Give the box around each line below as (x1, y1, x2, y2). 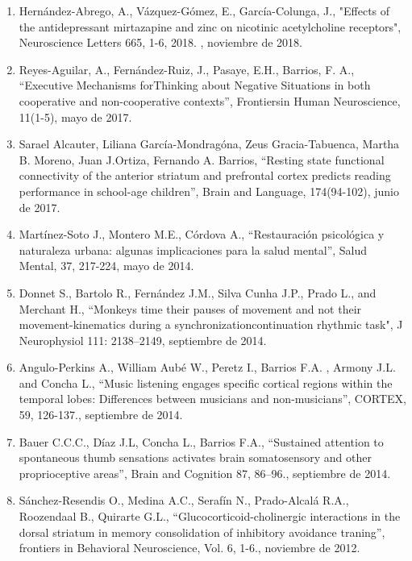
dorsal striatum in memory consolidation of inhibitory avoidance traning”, (19, 523, 385, 540)
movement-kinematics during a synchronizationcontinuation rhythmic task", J (19, 316, 403, 333)
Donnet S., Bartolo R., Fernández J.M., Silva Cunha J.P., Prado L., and (19, 284, 377, 301)
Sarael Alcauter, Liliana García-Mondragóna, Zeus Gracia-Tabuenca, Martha (19, 135, 400, 152)
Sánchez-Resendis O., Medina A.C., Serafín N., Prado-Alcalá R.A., (19, 492, 349, 509)
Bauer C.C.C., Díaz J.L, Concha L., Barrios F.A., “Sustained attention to (19, 433, 384, 450)
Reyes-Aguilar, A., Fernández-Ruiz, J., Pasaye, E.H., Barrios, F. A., (19, 60, 355, 77)
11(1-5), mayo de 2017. (19, 108, 132, 125)
